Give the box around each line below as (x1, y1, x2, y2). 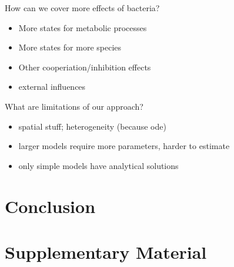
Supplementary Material (5, 239, 207, 263)
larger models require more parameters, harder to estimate (18, 140, 230, 152)
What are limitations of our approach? (5, 100, 143, 112)
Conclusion (5, 194, 96, 218)
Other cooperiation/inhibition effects (18, 60, 151, 73)
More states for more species (18, 41, 122, 53)
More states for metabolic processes (18, 21, 147, 33)
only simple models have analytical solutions (18, 159, 179, 171)
